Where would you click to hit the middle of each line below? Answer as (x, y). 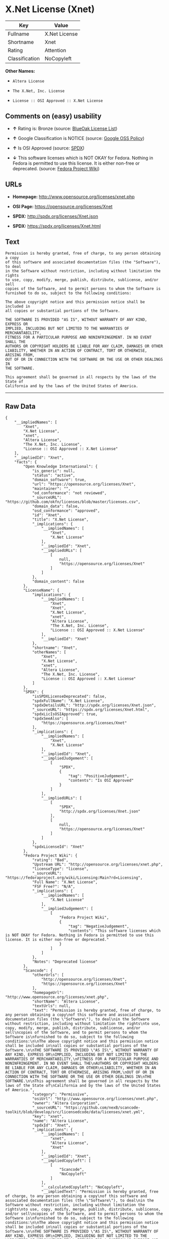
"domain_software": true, (59, 480)
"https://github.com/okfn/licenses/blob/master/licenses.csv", (73, 502)
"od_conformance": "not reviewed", (69, 493)
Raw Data (21, 406)
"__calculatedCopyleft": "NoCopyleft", (83, 1187)
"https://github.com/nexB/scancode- (102, 1108)
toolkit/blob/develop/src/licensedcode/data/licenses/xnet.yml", (75, 1112)
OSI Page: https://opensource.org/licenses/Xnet (62, 206)
